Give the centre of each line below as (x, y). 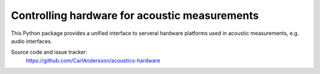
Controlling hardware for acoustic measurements (135, 15)
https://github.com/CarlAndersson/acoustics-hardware (93, 60)
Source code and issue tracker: (49, 52)
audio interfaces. (32, 41)
